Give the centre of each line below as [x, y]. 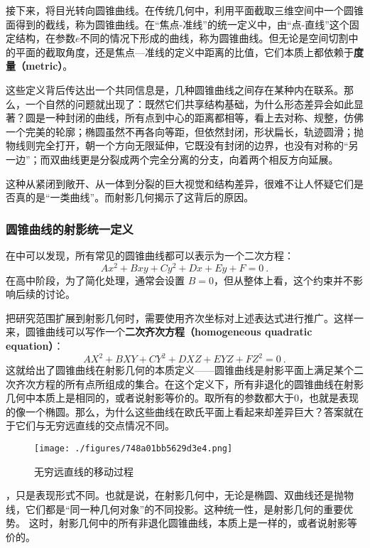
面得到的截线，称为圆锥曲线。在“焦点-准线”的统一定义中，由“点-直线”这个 [178, 24]
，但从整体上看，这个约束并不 [283, 280]
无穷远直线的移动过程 [84, 471]
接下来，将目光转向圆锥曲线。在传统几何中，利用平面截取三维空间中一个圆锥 [185, 10]
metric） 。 [49, 66]
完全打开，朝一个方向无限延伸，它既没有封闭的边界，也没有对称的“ [192, 145]
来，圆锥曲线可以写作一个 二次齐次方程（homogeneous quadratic [159, 332]
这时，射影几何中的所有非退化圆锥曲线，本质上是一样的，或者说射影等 [193, 523]
